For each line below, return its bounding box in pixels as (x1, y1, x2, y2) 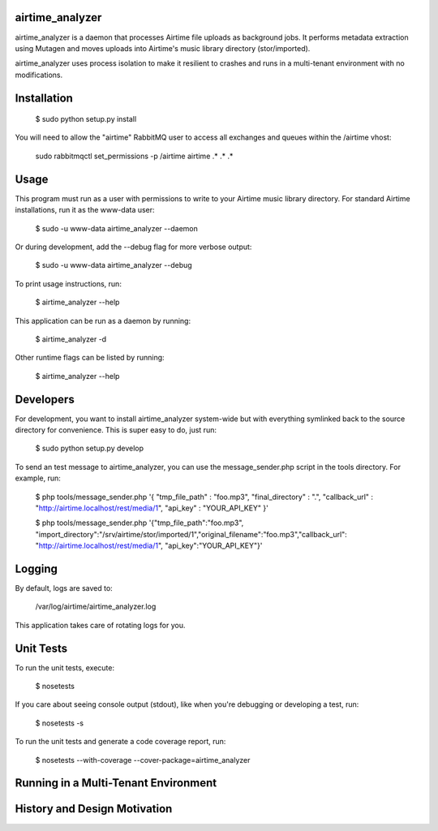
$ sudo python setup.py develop (35, 443, 144, 454)
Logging (15, 562, 58, 575)
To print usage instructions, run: (15, 278, 122, 288)
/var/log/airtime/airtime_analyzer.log (35, 601, 157, 612)
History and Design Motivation (15, 802, 173, 816)
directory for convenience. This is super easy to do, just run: (15, 424, 217, 434)
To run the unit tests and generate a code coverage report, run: (15, 737, 226, 747)
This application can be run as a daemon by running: (15, 316, 191, 325)
